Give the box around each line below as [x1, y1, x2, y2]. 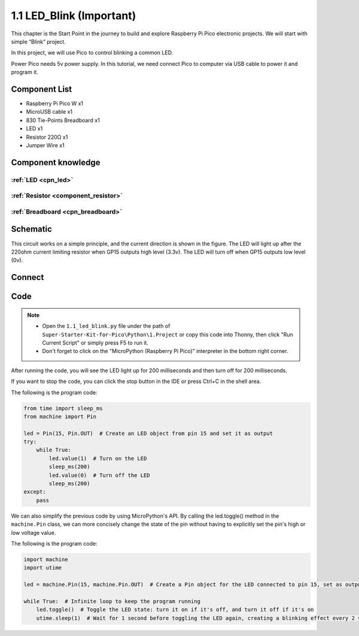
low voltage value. [11, 529, 56, 536]
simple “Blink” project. [11, 38, 66, 45]
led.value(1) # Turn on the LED [48, 455, 147, 462]
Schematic [11, 224, 52, 235]
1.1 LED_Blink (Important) [11, 9, 136, 22]
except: [23, 488, 46, 495]
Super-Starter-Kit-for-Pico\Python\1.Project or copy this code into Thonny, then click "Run [42, 331, 293, 338]
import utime [23, 564, 62, 571]
